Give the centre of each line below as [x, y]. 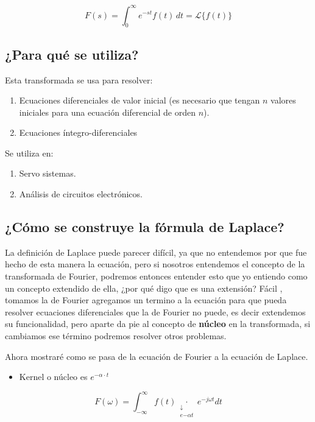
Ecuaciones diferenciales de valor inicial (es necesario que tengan [140, 100]
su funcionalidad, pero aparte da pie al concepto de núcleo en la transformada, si [158, 324]
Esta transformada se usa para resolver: [79, 79]
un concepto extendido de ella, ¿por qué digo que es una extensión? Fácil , [144, 288]
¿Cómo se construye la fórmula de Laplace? [145, 227]
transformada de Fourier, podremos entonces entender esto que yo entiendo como [156, 276]
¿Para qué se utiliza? [72, 54]
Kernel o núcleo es [53, 377]
